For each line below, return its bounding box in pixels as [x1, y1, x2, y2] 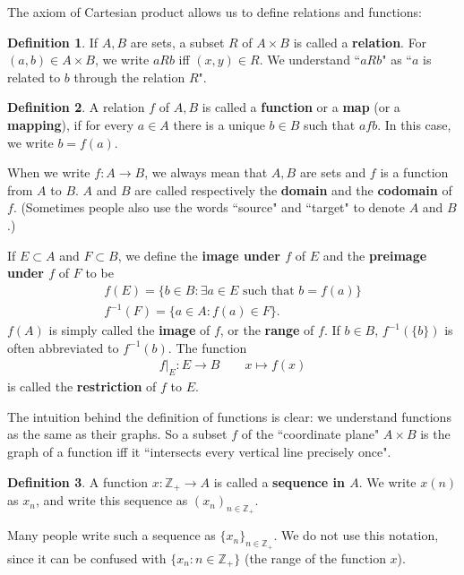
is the [420, 425, 451, 443]
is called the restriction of [7, 377, 157, 396]
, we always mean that [144, 163, 268, 182]
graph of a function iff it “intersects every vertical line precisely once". [7, 442, 391, 461]
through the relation [73, 67, 185, 86]
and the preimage [322, 245, 427, 264]
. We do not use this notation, [273, 526, 439, 545]
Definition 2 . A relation [7, 98, 145, 116]
